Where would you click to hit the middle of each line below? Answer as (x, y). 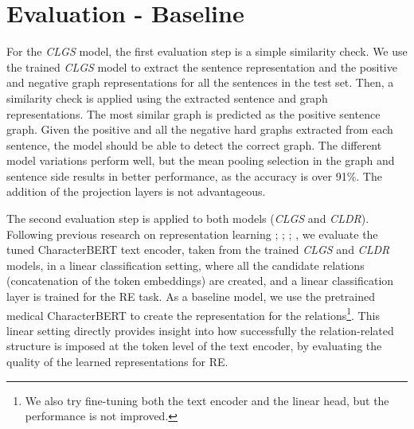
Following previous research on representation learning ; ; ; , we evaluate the (192, 234)
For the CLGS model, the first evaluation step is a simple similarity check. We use (207, 51)
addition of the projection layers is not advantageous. (136, 191)
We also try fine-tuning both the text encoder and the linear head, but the (207, 400)
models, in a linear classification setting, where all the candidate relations (186, 265)
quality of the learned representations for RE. (117, 362)
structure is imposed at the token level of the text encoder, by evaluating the (194, 346)
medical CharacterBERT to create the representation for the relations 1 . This (193, 314)
